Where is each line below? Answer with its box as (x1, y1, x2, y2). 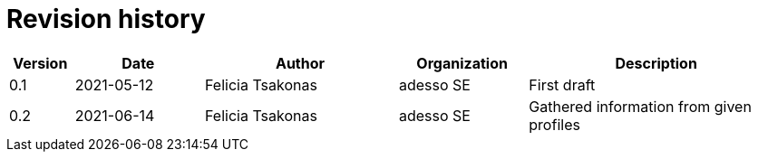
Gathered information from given (529, 97, 752, 116)
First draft (529, 75, 596, 94)
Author (275, 53, 326, 72)
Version (13, 53, 68, 72)
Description (615, 53, 697, 72)
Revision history (6, 4, 206, 34)
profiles (529, 115, 580, 134)
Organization (416, 53, 508, 72)
